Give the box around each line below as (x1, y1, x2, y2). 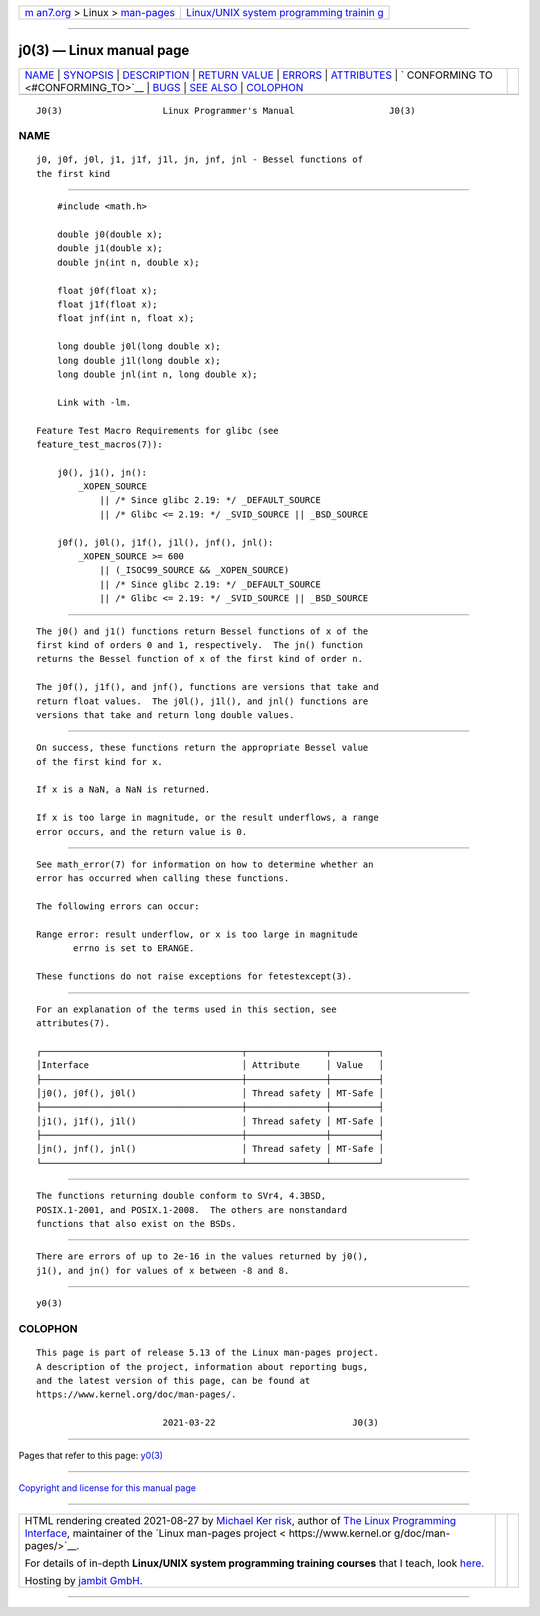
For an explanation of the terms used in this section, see (36, 1003, 337, 1015)
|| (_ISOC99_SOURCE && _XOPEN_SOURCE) (99, 565, 290, 576)
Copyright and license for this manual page (18, 1481, 197, 1494)
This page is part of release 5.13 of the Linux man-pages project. (36, 1347, 379, 1359)
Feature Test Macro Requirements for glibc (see (36, 425, 279, 436)
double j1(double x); (56, 243, 164, 254)
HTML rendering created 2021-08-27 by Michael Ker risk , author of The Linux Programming (24, 1514, 457, 1528)
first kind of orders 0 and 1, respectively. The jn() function (36, 639, 364, 650)
